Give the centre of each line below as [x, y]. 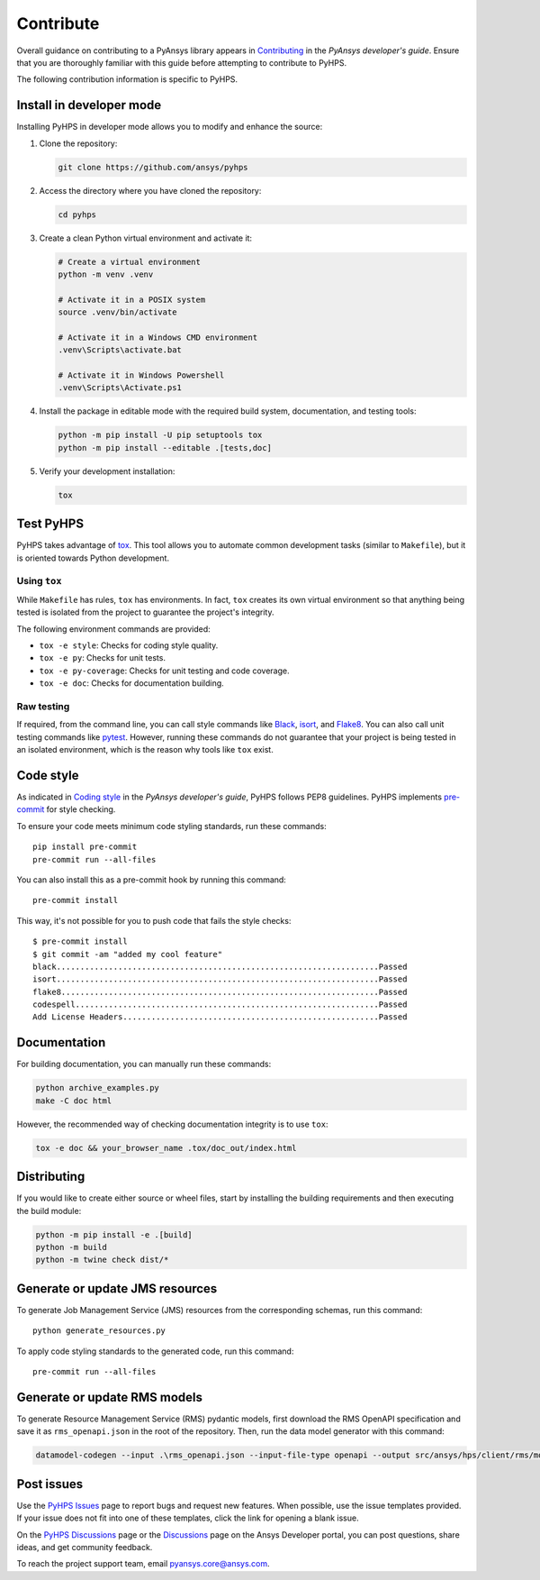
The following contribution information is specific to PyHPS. [127, 79]
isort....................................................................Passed [220, 979]
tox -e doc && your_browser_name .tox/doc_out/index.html [166, 1148]
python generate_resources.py [99, 1331]
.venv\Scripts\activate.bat [120, 350]
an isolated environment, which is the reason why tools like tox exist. [145, 750]
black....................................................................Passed [220, 966]
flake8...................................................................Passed [220, 992]
